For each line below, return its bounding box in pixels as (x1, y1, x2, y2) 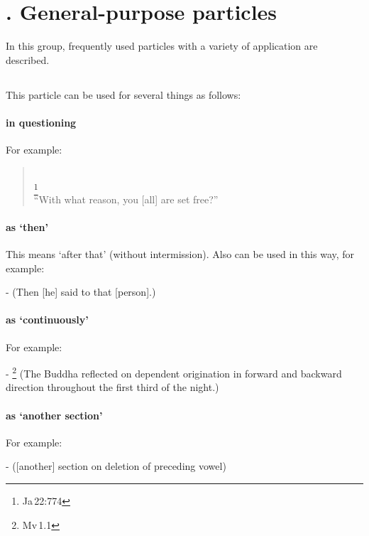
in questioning (6, 114, 77, 129)
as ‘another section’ (6, 407, 103, 422)
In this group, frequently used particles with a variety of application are (6, 38, 318, 53)
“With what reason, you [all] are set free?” (33, 191, 219, 206)
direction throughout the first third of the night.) (6, 380, 219, 395)
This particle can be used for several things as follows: (6, 87, 241, 102)
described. (6, 52, 50, 67)
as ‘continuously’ (6, 312, 89, 327)
